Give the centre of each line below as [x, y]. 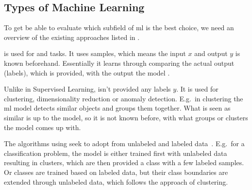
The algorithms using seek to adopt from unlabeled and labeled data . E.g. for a [124, 143]
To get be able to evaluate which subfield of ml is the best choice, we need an [119, 28]
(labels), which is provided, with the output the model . [87, 72]
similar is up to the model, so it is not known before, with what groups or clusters [126, 117]
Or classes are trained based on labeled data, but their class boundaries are [116, 172]
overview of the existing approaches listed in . [72, 37]
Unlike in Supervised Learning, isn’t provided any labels [87, 89]
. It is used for [197, 89]
